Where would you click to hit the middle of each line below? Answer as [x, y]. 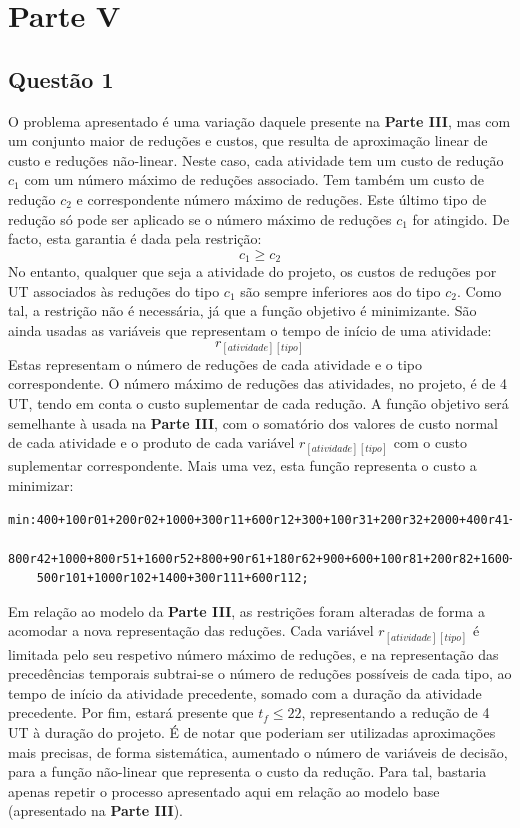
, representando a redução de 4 [395, 712]
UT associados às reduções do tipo [114, 290]
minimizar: [41, 484]
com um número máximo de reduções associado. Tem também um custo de [254, 179]
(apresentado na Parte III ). [95, 810]
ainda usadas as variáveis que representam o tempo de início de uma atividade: [250, 329]
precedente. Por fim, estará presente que [131, 712]
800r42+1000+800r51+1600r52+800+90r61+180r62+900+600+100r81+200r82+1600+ [262, 558]
